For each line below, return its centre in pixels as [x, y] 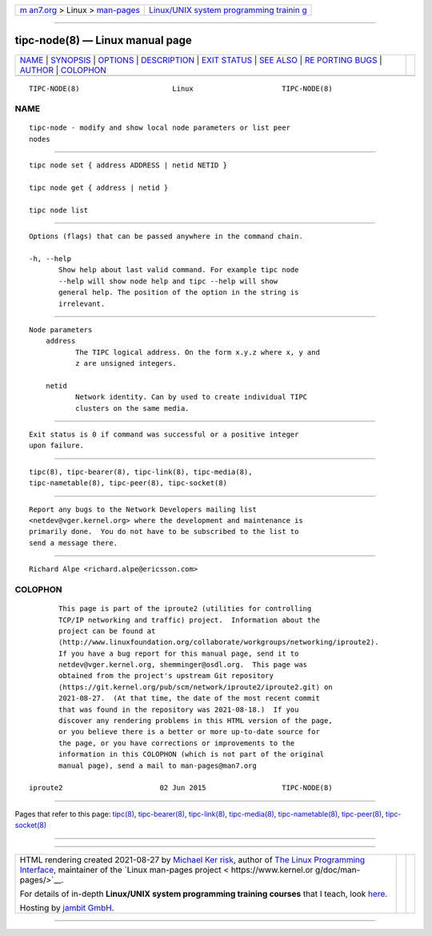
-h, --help [50, 259]
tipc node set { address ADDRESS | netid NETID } [128, 165]
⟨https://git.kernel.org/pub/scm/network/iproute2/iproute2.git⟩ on [196, 687]
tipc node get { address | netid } [99, 188]
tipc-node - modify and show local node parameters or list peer [160, 128]
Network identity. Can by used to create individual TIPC [191, 397]
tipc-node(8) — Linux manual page [103, 40]
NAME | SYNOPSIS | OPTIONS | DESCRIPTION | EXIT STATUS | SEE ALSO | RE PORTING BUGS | [201, 60]
